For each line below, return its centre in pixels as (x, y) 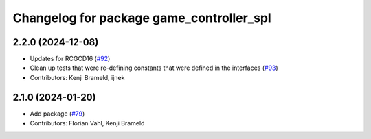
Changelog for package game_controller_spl (142, 18)
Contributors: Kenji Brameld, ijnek (77, 77)
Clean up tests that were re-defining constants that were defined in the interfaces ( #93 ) (154, 68)
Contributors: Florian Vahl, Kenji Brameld (87, 123)
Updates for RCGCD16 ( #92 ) (70, 59)
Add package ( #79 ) (57, 114)
